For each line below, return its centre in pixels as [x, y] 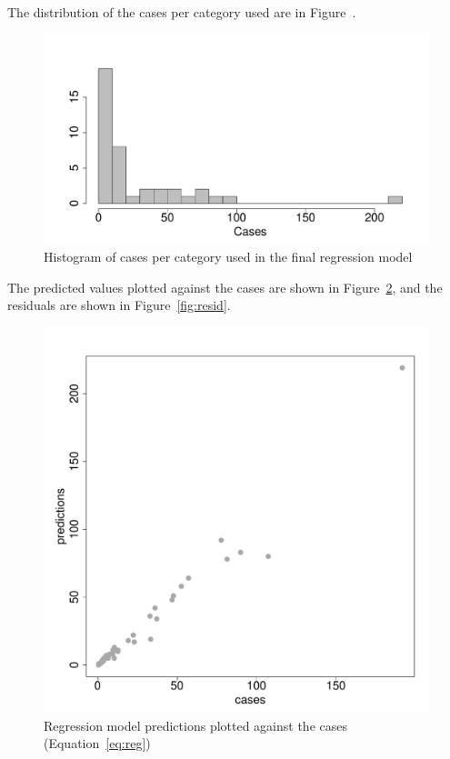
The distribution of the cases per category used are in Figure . [182, 12]
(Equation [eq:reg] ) [97, 743]
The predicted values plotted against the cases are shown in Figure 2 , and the [225, 287]
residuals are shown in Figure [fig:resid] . [119, 305]
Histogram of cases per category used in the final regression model [228, 257]
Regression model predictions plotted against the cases [195, 725]
